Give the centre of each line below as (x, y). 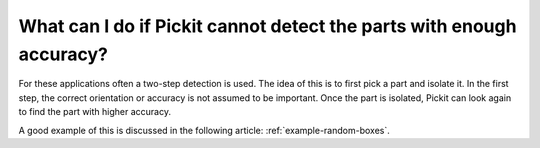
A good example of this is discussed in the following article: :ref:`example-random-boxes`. (204, 130)
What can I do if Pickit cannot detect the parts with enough (267, 26)
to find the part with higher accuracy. (95, 112)
